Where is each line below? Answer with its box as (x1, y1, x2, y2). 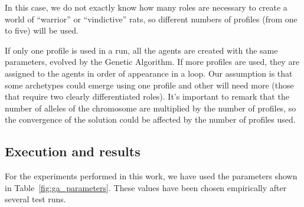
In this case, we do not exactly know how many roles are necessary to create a (5, 1, 287, 13)
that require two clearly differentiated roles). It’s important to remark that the (5, 90, 289, 103)
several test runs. (5, 193, 66, 205)
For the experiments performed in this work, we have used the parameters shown (5, 170, 298, 182)
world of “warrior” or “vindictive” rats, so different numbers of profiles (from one (5, 12, 298, 25)
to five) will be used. (5, 24, 79, 37)
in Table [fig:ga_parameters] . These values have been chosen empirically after (5, 181, 287, 193)
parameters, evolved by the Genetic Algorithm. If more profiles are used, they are (5, 55, 300, 68)
